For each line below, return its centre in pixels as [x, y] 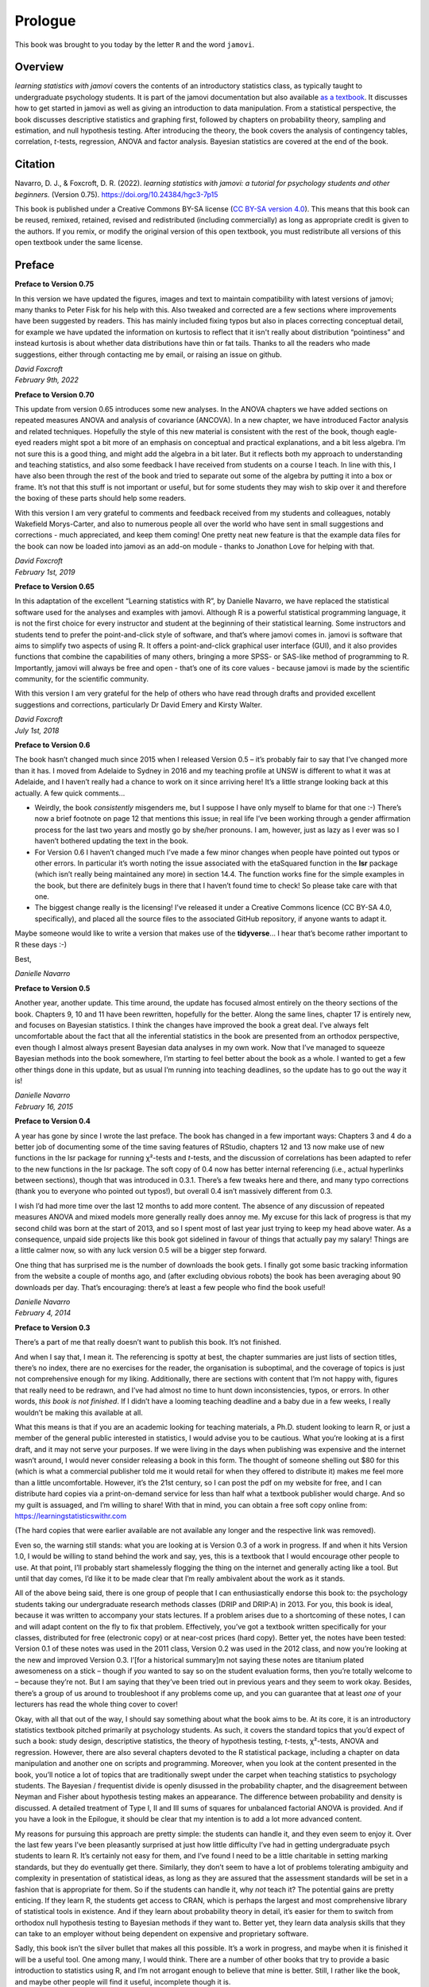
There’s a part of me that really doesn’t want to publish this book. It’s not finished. [148, 1342]
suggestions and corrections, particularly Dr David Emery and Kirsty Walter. [138, 704]
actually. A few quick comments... [70, 793]
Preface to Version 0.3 [52, 1327]
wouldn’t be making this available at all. [79, 1412]
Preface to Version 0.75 [54, 284]
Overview [39, 67]
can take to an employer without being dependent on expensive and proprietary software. [162, 1934]
